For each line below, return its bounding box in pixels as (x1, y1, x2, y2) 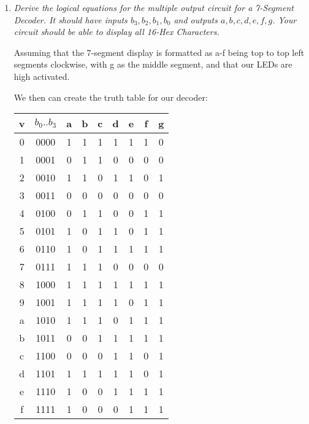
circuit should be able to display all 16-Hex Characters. (13, 25, 219, 38)
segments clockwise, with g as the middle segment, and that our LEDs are (13, 58, 292, 71)
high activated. (13, 69, 70, 82)
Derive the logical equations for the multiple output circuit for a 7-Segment (13, 1, 294, 14)
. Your (272, 13, 297, 26)
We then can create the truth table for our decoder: (13, 90, 208, 103)
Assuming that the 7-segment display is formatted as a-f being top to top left (13, 45, 305, 58)
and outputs (174, 13, 218, 26)
